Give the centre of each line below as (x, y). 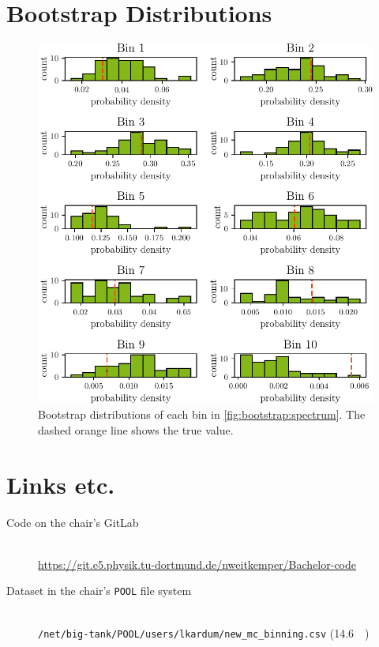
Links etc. (61, 484)
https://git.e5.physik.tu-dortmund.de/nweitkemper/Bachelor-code (197, 564)
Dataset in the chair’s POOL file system (99, 591)
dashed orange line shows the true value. (136, 429)
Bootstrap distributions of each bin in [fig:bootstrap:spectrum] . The (202, 414)
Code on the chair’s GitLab (73, 522)
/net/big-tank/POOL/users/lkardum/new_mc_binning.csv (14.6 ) (204, 632)
